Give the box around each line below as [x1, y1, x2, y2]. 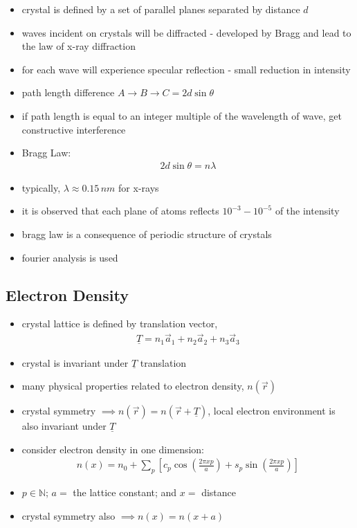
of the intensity [275, 203, 340, 218]
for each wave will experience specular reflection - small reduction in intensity [21, 62, 351, 76]
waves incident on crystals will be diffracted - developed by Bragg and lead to [21, 25, 351, 39]
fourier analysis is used [21, 250, 118, 264]
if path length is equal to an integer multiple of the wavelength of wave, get [21, 108, 342, 122]
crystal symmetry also [21, 508, 116, 522]
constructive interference [21, 122, 126, 136]
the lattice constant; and [73, 485, 177, 500]
